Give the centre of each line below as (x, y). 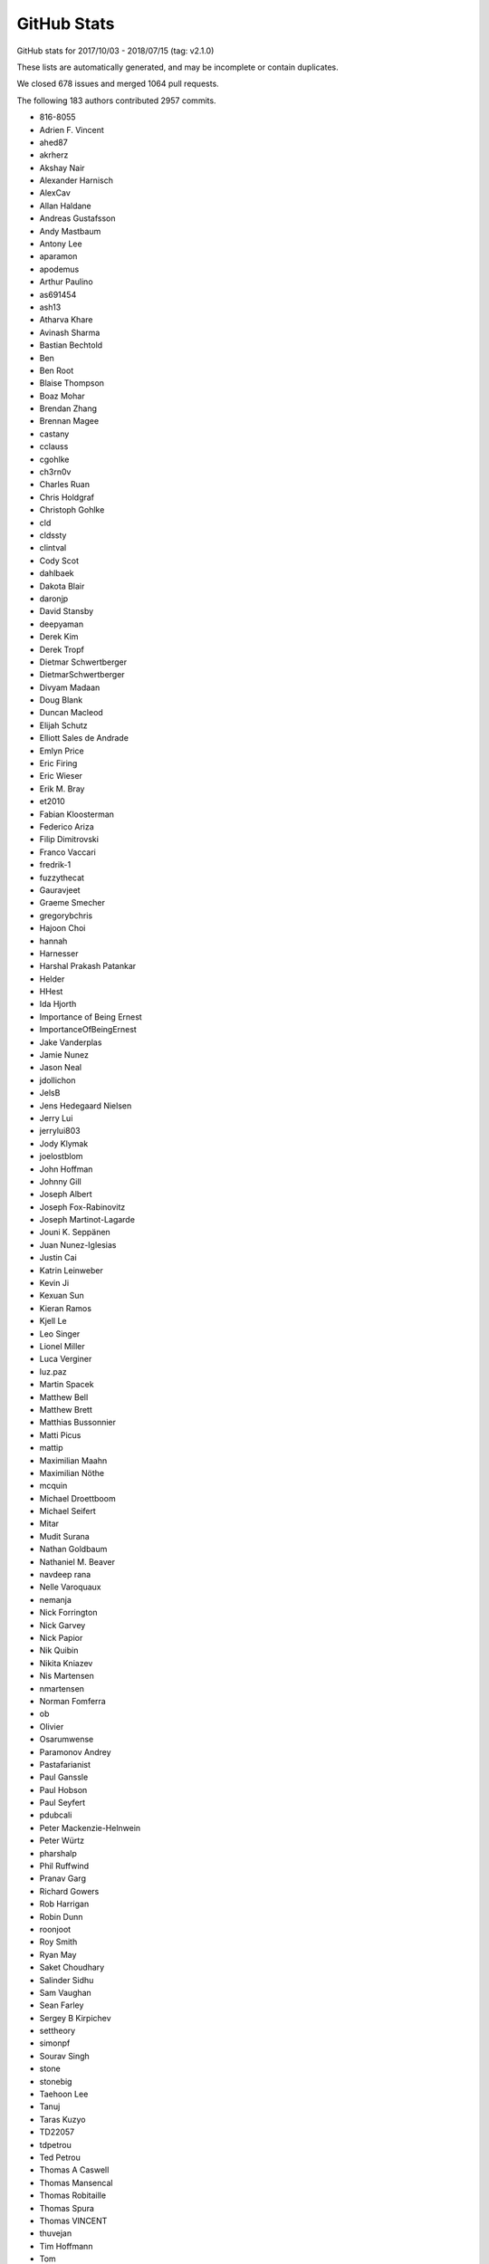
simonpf (55, 2043)
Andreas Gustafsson (77, 218)
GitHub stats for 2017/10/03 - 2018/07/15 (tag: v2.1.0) (115, 51)
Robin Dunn (61, 1916)
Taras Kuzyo (62, 2119)
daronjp (54, 599)
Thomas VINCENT (73, 2221)
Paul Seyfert (62, 1803)
